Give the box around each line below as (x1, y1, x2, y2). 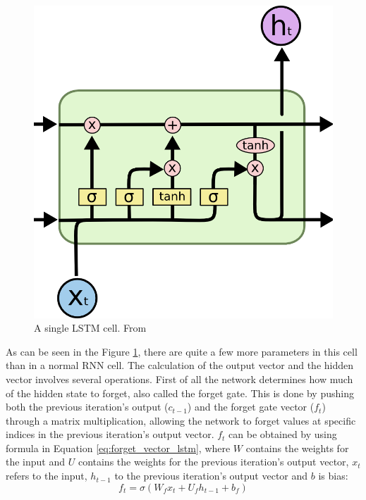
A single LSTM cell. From (34, 320, 147, 335)
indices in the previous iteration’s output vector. (6, 427, 214, 442)
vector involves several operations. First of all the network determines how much (6, 371, 353, 386)
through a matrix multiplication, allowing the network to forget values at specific (6, 413, 356, 427)
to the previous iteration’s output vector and (114, 468, 308, 483)
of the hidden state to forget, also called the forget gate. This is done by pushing (6, 385, 354, 400)
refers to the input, (6, 468, 87, 483)
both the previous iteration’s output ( (6, 399, 169, 414)
